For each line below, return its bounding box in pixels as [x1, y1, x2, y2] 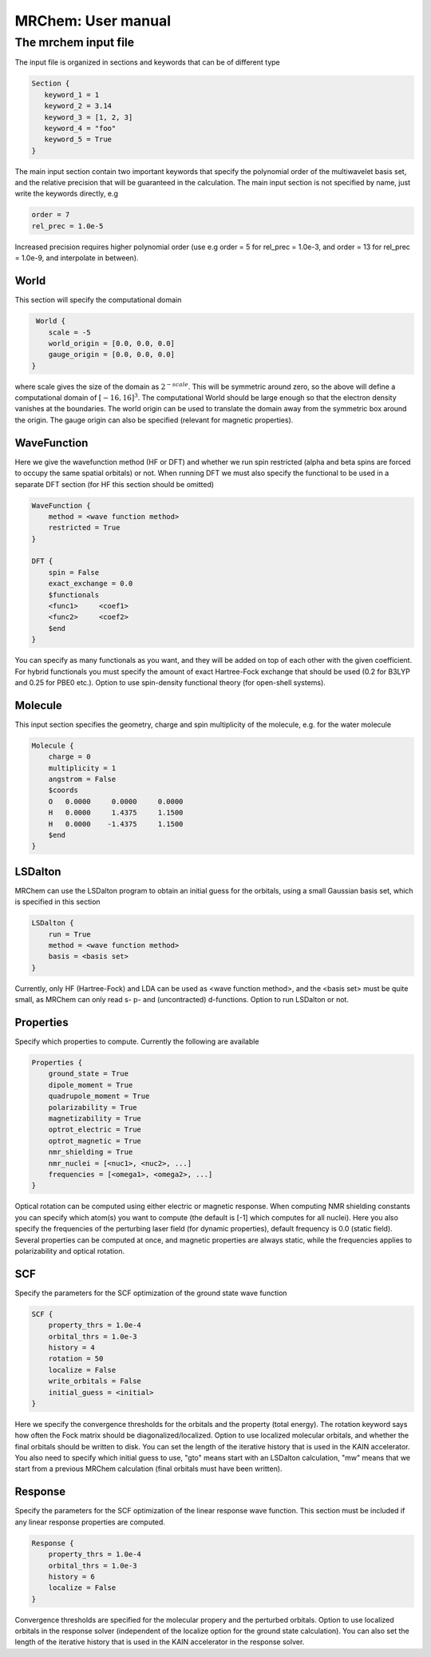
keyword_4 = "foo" [44, 124, 117, 133]
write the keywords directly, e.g [14, 188, 119, 199]
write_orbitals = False [48, 1377, 141, 1385]
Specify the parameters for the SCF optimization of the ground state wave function [14, 1288, 287, 1298]
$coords [48, 786, 79, 795]
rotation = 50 [48, 1354, 104, 1363]
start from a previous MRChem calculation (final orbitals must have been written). [14, 1464, 283, 1473]
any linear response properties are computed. [14, 1517, 165, 1527]
